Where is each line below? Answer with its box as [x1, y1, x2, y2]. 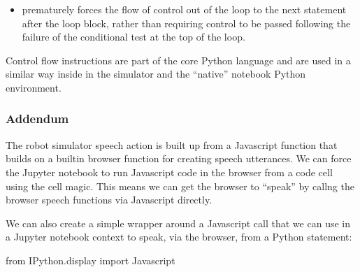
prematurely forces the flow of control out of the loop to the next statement [22, 2, 347, 16]
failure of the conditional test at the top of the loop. [22, 29, 245, 44]
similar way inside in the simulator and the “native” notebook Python [6, 66, 306, 81]
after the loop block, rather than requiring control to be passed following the [22, 15, 351, 30]
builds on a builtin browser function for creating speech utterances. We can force [6, 151, 352, 166]
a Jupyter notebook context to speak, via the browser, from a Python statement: [6, 229, 352, 244]
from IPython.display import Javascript [6, 252, 175, 267]
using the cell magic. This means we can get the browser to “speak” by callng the [6, 178, 354, 193]
